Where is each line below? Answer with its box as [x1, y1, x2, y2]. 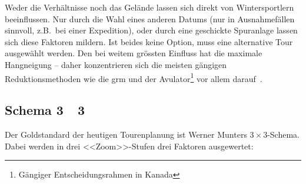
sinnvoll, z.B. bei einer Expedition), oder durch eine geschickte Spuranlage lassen [5, 24, 298, 36]
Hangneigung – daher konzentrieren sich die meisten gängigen [5, 58, 227, 70]
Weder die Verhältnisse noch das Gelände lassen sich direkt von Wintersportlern [5, 1, 294, 13]
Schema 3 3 [5, 101, 85, 119]
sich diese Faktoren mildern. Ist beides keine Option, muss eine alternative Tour [5, 35, 293, 47]
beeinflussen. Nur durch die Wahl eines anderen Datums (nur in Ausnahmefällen [5, 12, 295, 25]
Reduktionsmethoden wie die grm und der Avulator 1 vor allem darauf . [5, 70, 262, 84]
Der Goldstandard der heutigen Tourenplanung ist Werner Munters [5, 128, 247, 141]
